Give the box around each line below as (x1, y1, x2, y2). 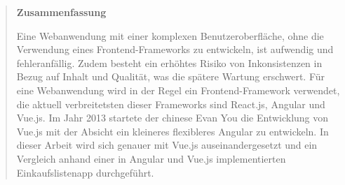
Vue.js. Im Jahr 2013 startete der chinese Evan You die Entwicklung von (16, 110, 329, 125)
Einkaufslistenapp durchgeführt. (16, 165, 154, 179)
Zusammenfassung (16, 5, 107, 19)
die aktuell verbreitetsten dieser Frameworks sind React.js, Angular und (16, 96, 325, 111)
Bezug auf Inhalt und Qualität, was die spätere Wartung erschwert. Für (16, 69, 325, 84)
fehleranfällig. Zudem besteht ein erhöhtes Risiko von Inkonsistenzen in (16, 55, 323, 70)
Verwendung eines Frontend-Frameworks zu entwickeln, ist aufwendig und (16, 42, 334, 57)
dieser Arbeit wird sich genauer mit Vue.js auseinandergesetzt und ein (16, 138, 318, 152)
